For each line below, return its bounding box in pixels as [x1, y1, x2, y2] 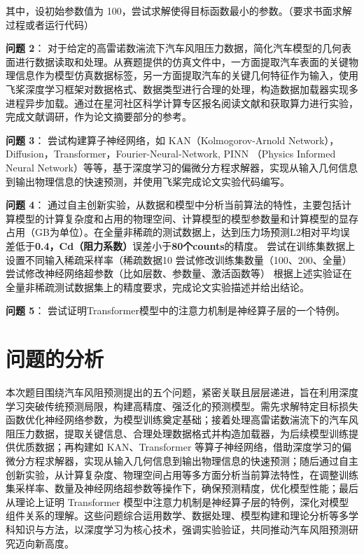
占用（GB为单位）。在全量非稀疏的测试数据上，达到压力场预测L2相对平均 [6, 225, 340, 239]
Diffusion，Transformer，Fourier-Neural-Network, [6, 146, 220, 161]
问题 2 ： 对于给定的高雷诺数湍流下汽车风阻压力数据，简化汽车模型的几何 [6, 41, 342, 55]
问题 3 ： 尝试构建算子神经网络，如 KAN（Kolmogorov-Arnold [6, 132, 286, 147]
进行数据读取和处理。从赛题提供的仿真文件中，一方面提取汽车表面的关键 [15, 54, 349, 69]
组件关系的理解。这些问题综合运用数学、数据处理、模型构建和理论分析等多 [6, 508, 349, 523]
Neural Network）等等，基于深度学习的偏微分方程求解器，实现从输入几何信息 [6, 160, 358, 174]
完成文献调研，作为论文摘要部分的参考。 [6, 109, 192, 124]
